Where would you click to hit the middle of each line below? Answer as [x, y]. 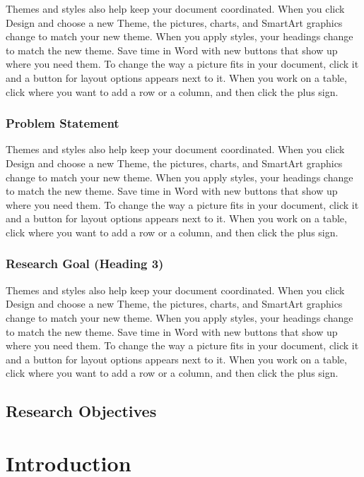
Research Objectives [81, 411]
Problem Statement [63, 123]
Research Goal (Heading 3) [85, 264]
